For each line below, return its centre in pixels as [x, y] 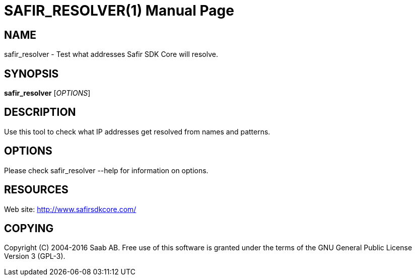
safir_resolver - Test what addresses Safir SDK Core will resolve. [111, 54]
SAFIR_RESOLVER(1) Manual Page [119, 11]
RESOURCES [36, 190]
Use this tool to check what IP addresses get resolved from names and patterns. [137, 131]
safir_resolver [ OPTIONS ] [47, 93]
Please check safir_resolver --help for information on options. [106, 170]
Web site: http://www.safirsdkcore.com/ [70, 209]
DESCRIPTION [40, 112]
